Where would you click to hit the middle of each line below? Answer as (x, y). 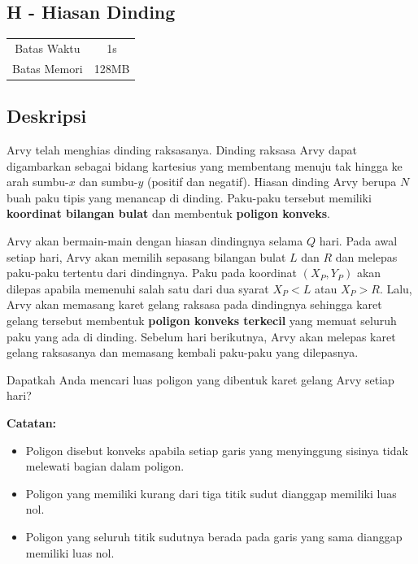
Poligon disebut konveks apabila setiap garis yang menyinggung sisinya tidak (217, 450)
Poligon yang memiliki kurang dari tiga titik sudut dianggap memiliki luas (211, 493)
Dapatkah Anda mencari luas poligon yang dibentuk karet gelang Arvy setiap (200, 379)
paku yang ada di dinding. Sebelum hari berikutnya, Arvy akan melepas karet (201, 336)
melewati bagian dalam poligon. (105, 466)
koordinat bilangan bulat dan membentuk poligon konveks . (169, 213)
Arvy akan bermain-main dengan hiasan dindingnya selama (155, 241)
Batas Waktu (48, 48)
